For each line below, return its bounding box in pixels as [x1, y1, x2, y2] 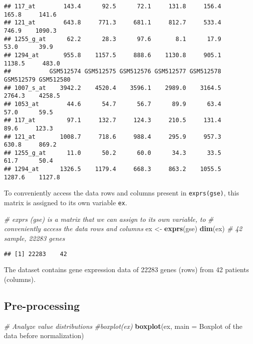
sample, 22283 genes [4, 233, 65, 243]
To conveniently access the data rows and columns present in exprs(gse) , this [4, 188, 239, 198]
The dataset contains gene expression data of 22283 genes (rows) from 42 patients [4, 264, 249, 275]
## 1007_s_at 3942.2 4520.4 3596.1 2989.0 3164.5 [4, 84, 221, 91]
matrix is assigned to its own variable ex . [4, 197, 127, 208]
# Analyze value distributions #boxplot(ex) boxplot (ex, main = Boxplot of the [4, 321, 243, 331]
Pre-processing [4, 298, 80, 313]
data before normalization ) [4, 330, 84, 341]
